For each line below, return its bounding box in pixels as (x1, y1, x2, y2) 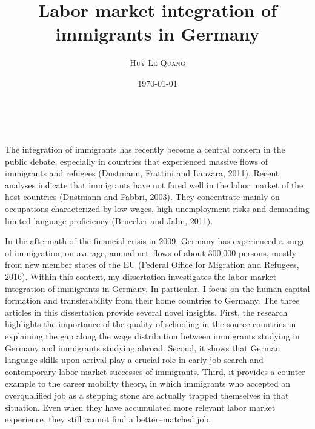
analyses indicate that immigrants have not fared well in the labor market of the (5, 178, 303, 191)
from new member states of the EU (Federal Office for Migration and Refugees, (5, 258, 299, 271)
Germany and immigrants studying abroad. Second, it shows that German (5, 341, 280, 354)
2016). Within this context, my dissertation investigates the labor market (5, 270, 277, 283)
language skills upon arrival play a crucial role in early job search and (5, 353, 264, 366)
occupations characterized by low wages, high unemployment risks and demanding (5, 202, 310, 215)
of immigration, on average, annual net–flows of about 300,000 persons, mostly (5, 246, 297, 259)
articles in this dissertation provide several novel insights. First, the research (5, 305, 288, 318)
